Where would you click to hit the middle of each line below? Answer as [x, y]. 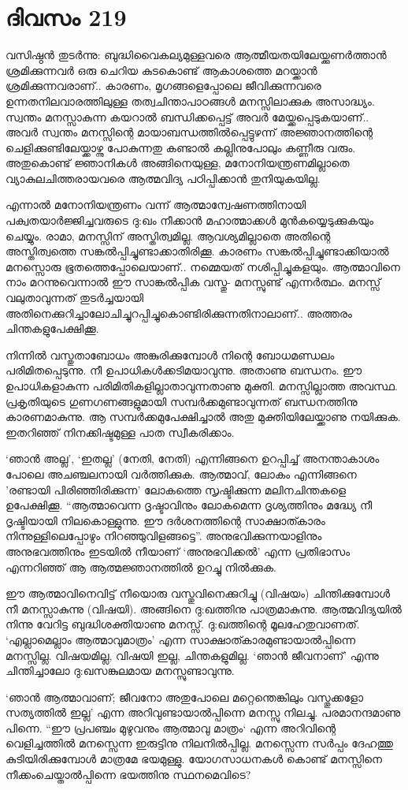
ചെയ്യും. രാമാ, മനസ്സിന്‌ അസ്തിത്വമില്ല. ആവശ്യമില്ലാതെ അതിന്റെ [168, 235]
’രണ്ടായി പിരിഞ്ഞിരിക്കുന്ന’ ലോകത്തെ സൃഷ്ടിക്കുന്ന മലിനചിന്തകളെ [176, 489]
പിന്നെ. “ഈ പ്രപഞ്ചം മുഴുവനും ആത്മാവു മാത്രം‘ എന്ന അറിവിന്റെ [171, 727]
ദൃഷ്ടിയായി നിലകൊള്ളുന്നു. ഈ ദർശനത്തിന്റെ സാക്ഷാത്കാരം [165, 520]
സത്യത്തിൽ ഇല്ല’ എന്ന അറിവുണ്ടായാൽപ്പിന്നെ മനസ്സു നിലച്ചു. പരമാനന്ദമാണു [203, 712]
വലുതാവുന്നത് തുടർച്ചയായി [74, 298]
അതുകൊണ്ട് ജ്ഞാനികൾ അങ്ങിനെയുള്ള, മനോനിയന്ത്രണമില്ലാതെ [178, 163]
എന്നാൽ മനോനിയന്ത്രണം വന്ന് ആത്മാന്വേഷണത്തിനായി [156, 205]
